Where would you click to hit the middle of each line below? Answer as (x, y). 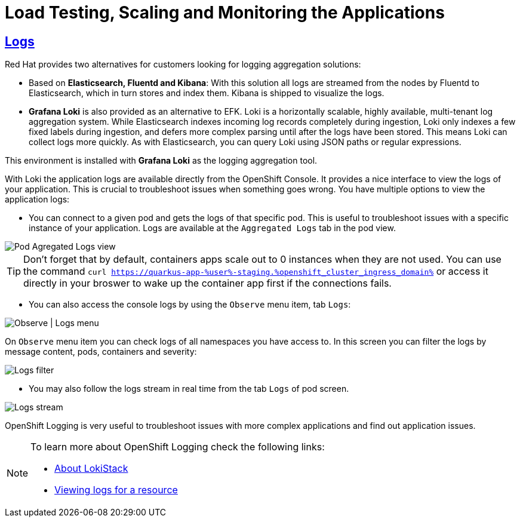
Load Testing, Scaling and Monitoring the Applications (225, 13)
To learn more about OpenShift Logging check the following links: (178, 447)
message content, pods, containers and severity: (101, 352)
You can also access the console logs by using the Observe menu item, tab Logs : (190, 305)
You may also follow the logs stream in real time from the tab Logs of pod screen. (189, 389)
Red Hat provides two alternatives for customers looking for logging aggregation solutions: (183, 65)
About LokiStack (91, 469)
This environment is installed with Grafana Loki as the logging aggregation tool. (161, 161)
